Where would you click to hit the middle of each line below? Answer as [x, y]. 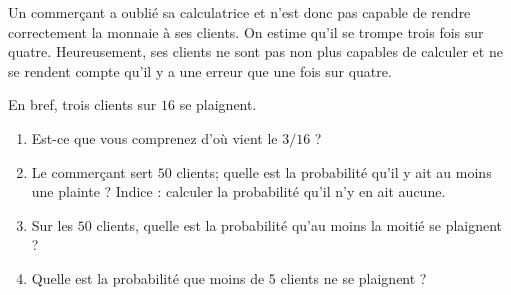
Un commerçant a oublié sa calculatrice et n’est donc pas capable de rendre [239, 12]
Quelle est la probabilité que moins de [148, 277]
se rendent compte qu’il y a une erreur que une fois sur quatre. [200, 70]
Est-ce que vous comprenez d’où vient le [154, 137]
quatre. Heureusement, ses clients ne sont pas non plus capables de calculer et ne [255, 51]
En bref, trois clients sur [82, 104]
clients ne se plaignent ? [353, 277]
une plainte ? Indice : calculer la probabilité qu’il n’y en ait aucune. [238, 191]
